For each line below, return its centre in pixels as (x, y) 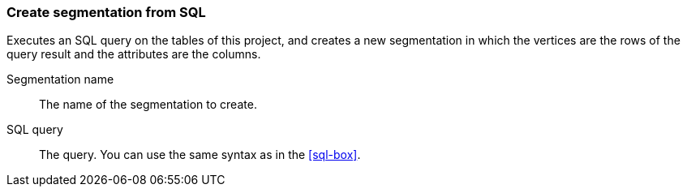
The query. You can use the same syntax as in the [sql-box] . (200, 155)
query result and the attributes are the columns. (134, 54)
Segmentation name (60, 79)
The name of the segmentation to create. (148, 105)
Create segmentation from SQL (106, 12)
